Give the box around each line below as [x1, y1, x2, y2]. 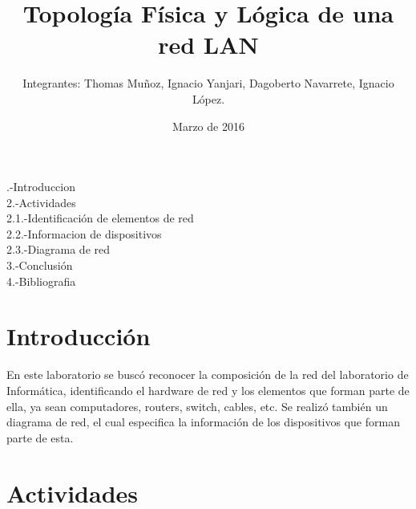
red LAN [158, 28, 259, 61]
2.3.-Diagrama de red [6, 241, 110, 258]
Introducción [6, 320, 151, 352]
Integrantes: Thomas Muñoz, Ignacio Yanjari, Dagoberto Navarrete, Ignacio [22, 75, 394, 92]
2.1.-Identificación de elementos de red [6, 210, 194, 226]
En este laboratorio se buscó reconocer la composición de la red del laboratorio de [6, 366, 409, 383]
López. [192, 90, 225, 107]
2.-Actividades [6, 193, 76, 210]
